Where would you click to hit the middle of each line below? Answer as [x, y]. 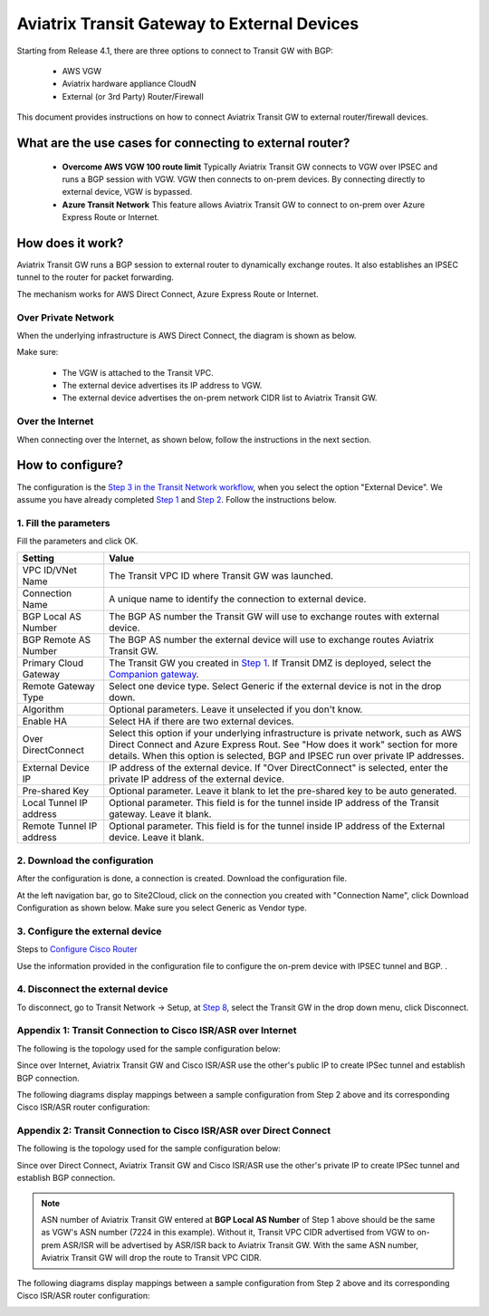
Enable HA [45, 722]
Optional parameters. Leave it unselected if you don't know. [236, 709]
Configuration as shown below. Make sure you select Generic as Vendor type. [162, 908]
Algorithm [43, 709]
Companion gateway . [154, 675]
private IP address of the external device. [197, 779]
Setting [38, 559]
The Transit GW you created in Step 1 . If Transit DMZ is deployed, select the [270, 663]
